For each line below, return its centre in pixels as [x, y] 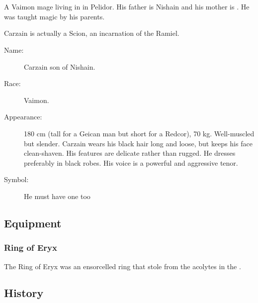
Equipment [33, 223]
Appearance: [23, 117]
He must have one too [57, 196]
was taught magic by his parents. [54, 16]
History [24, 293]
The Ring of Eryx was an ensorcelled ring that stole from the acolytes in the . [123, 266]
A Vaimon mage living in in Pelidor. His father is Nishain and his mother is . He [127, 7]
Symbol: [16, 179]
